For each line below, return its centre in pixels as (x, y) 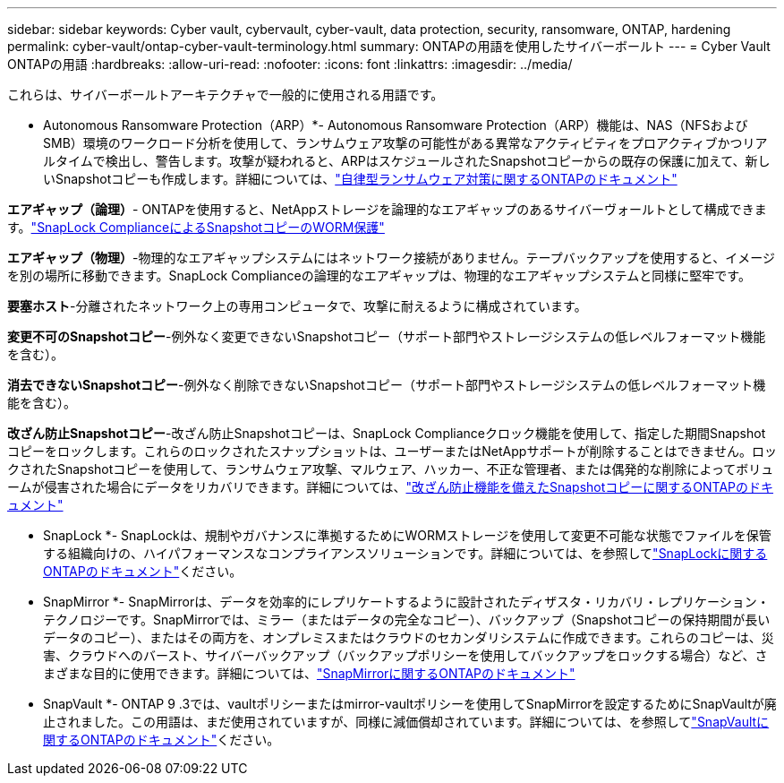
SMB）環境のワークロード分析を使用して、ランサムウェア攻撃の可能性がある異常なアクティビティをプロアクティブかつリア (405, 143)
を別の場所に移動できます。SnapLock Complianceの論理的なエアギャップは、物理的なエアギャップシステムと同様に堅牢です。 (379, 275)
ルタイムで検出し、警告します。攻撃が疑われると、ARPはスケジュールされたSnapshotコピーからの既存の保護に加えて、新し (407, 161)
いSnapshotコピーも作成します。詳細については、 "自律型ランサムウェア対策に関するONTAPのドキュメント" (360, 179)
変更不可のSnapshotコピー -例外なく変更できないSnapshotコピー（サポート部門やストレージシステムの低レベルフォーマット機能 (387, 336)
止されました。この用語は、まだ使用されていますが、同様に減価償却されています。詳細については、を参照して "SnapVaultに (406, 722)
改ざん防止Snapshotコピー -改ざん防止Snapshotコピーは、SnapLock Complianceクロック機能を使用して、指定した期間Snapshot (387, 433)
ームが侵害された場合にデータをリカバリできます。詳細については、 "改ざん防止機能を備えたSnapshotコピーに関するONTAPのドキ (391, 487)
